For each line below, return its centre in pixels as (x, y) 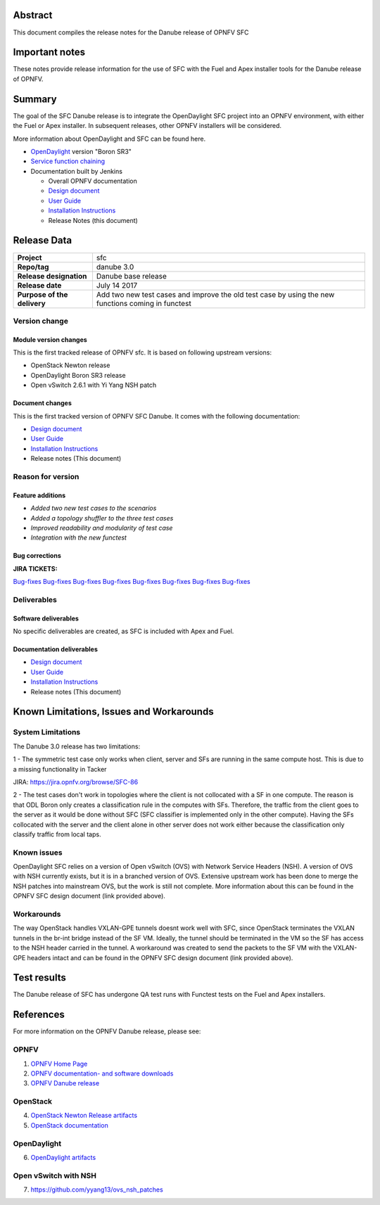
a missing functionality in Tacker (60, 769)
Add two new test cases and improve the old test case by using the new (215, 294)
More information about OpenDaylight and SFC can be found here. (109, 139)
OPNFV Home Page (59, 1064)
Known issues (38, 853)
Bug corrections (37, 556)
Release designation (52, 276)
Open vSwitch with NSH (55, 1175)
